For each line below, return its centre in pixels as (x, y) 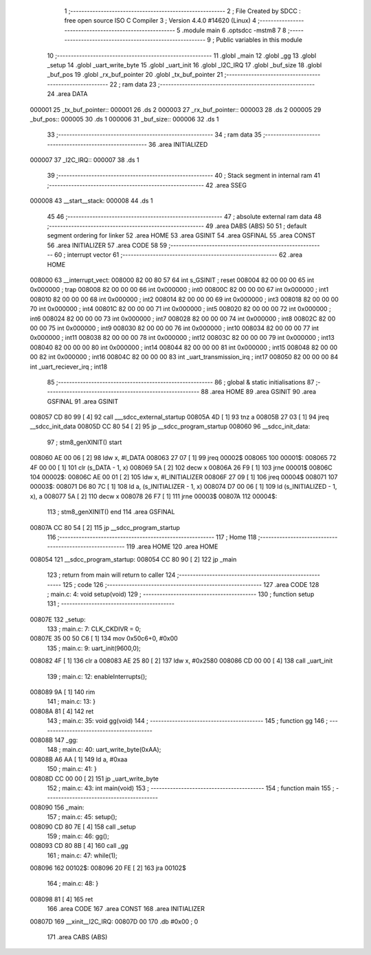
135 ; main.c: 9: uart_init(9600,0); (94, 648)
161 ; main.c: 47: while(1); (82, 855)
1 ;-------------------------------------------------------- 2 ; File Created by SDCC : (183, 11)
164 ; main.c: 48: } (73, 884)
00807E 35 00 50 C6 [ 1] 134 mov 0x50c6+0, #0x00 (104, 638)
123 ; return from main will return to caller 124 (111, 575)
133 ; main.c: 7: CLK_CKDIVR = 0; (94, 629)
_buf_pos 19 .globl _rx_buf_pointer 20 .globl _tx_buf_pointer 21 (135, 75)
